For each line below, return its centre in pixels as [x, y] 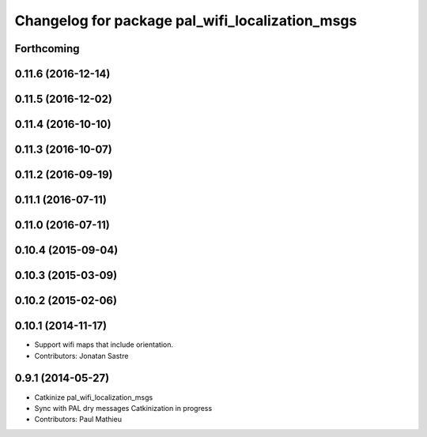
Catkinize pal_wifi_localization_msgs [94, 397]
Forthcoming [47, 49]
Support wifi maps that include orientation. [104, 345]
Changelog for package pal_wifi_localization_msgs [186, 21]
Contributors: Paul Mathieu [78, 420]
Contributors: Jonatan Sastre [81, 356]
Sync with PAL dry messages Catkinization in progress [123, 408]
